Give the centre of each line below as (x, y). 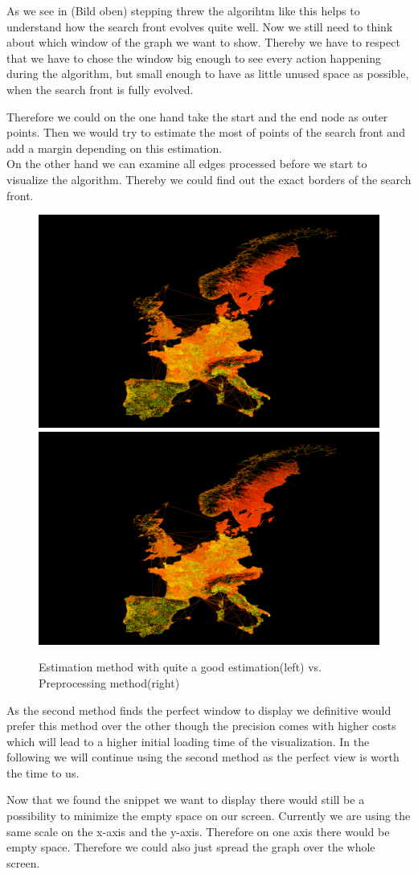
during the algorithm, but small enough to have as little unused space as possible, (208, 74)
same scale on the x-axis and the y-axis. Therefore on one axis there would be (198, 831)
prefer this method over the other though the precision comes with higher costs (201, 726)
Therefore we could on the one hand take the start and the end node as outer (197, 116)
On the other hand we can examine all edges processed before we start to (187, 164)
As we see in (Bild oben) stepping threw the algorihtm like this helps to (183, 10)
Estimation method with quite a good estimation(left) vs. (180, 667)
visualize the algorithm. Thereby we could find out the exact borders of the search (209, 179)
